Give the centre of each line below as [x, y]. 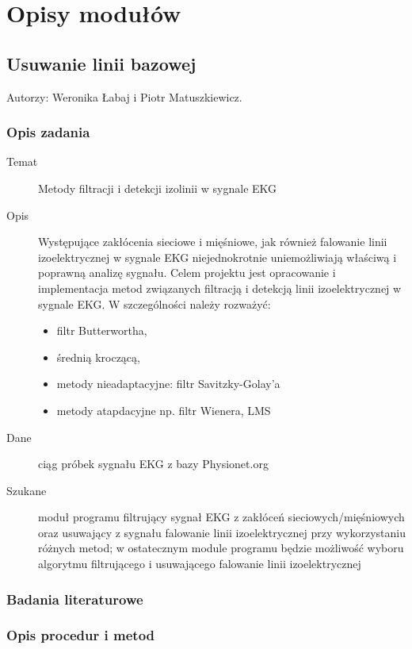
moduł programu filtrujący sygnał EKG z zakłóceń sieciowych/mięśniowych [221, 517]
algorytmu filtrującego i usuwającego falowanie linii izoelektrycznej [200, 564]
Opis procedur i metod [81, 635]
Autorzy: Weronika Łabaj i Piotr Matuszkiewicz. [124, 96]
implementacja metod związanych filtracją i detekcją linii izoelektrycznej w [220, 288]
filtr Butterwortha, [102, 330]
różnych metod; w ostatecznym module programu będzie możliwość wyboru [221, 548]
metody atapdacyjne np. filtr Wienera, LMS [164, 410]
